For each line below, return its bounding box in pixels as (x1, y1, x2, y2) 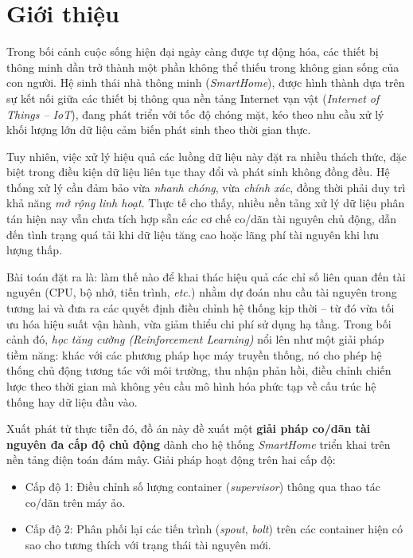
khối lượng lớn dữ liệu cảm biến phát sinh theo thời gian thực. (6, 121, 311, 138)
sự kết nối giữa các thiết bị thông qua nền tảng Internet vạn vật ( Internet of (6, 89, 380, 106)
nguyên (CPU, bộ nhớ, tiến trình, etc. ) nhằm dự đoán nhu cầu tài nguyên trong (6, 284, 397, 301)
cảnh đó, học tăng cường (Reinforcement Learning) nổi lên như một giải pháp (6, 331, 384, 348)
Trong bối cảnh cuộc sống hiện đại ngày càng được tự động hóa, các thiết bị (6, 43, 379, 60)
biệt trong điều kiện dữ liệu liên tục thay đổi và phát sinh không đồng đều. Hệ (6, 163, 390, 180)
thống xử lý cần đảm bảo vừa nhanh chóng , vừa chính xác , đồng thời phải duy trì (6, 179, 406, 195)
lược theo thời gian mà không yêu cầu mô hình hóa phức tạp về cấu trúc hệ (6, 378, 376, 394)
